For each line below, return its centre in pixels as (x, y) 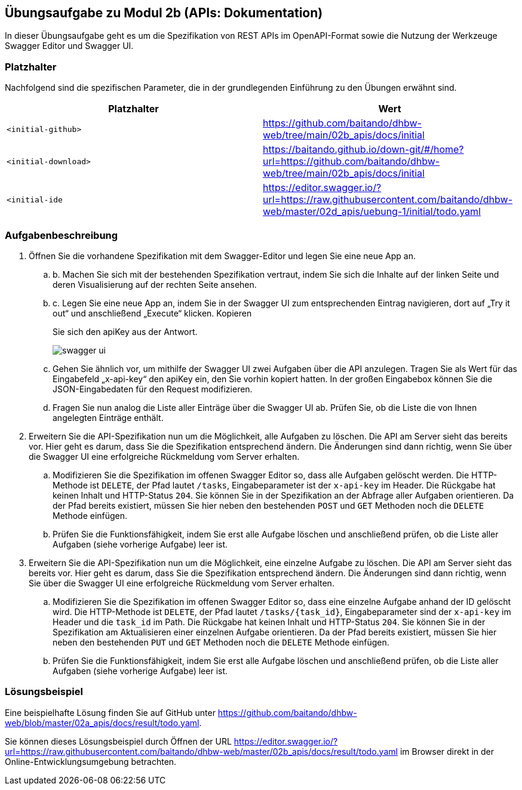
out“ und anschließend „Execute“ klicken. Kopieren (152, 313)
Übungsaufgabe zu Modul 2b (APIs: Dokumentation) (164, 13)
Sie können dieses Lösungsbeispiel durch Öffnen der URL (118, 741)
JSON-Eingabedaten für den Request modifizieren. (153, 389)
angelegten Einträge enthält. (108, 417)
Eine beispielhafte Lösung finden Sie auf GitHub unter (110, 712)
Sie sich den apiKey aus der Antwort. (125, 331)
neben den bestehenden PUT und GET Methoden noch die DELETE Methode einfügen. (221, 642)
